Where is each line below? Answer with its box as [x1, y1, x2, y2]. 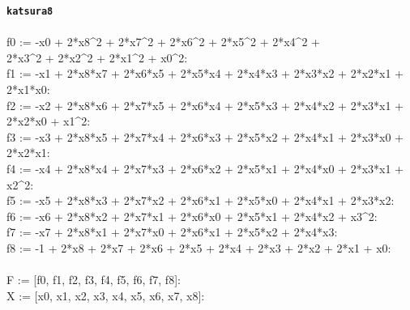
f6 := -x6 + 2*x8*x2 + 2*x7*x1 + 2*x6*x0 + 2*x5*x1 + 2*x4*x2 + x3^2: [6, 207, 378, 224]
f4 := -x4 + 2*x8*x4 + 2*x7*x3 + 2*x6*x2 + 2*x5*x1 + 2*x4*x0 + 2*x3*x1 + [6, 160, 404, 176]
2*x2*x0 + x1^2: [6, 113, 91, 130]
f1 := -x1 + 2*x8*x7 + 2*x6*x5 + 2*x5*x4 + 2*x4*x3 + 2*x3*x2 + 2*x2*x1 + [6, 65, 404, 82]
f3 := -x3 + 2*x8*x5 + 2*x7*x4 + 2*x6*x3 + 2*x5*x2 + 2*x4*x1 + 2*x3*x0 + [6, 128, 404, 145]
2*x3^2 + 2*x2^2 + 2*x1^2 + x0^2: [6, 49, 188, 66]
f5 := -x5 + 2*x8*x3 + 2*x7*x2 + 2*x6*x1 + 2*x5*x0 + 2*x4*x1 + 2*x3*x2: [6, 192, 395, 209]
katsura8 [6, 6, 53, 17]
